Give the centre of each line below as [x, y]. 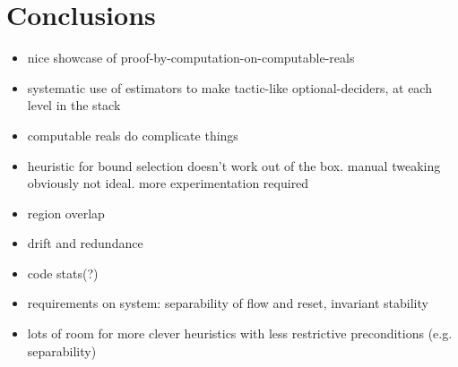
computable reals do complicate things [133, 135]
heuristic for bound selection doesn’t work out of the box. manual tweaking [234, 165]
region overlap [66, 213]
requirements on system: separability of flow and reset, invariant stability [228, 303]
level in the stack [74, 105]
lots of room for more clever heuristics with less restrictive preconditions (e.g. [240, 333]
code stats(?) [63, 273]
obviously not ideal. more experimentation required [168, 183]
